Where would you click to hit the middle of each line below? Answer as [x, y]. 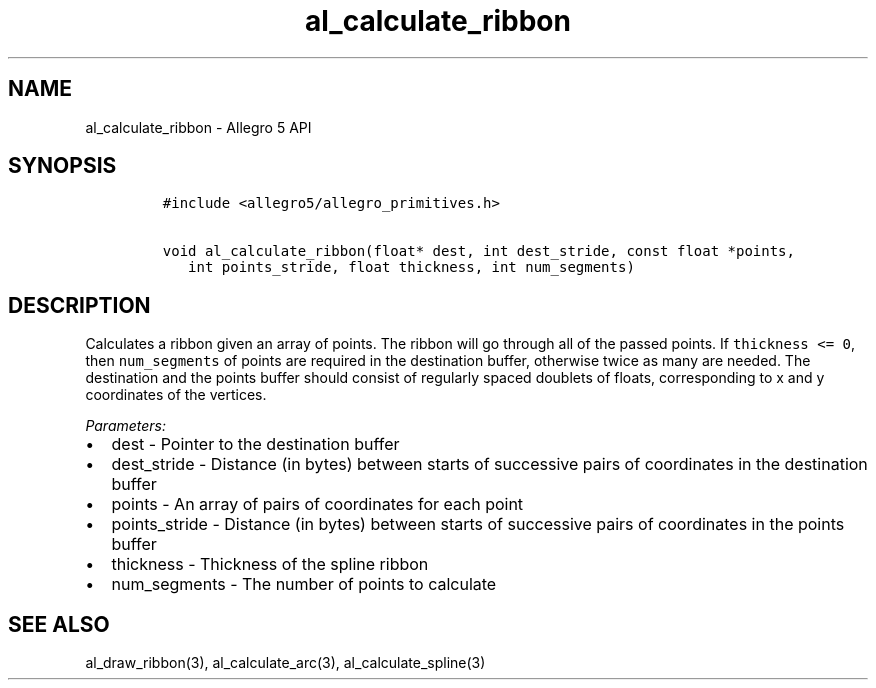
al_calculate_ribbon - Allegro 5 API [198, 127]
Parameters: [126, 426]
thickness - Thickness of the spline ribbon [270, 564]
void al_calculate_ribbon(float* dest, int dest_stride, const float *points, [478, 251]
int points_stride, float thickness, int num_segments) [411, 267]
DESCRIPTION [79, 305]
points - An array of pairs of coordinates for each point [317, 504]
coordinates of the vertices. [176, 395]
